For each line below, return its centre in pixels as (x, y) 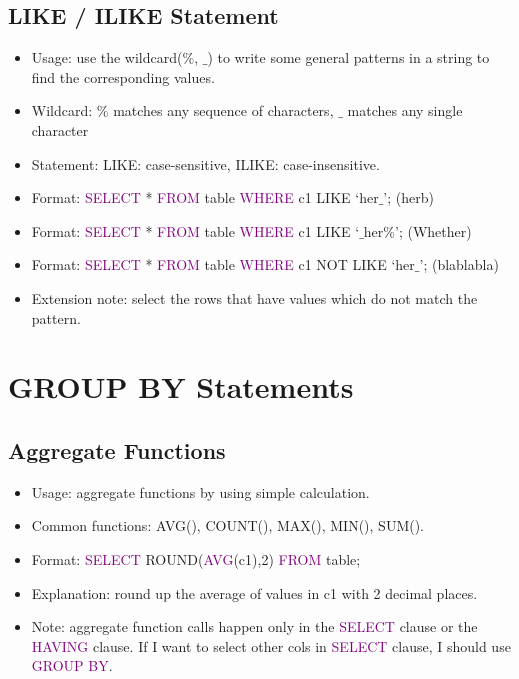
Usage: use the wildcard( (107, 57)
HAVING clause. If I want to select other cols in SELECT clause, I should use (271, 645)
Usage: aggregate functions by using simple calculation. (200, 491)
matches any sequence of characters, (223, 110)
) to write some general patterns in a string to (348, 57)
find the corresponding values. (123, 76)
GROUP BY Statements (181, 386)
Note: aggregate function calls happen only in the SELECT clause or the (254, 626)
